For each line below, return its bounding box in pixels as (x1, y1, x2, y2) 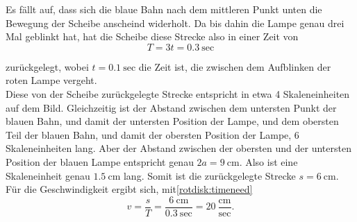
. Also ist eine (239, 154, 298, 169)
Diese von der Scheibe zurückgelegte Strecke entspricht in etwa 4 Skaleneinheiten (6, 86, 350, 101)
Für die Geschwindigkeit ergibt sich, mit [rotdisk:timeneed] (6, 182, 253, 196)
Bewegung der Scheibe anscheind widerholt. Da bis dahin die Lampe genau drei (6, 15, 344, 30)
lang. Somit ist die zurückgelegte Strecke (123, 168, 296, 182)
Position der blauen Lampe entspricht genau (6, 154, 194, 169)
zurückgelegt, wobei (6, 59, 89, 74)
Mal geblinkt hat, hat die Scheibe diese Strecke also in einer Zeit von (6, 29, 299, 44)
